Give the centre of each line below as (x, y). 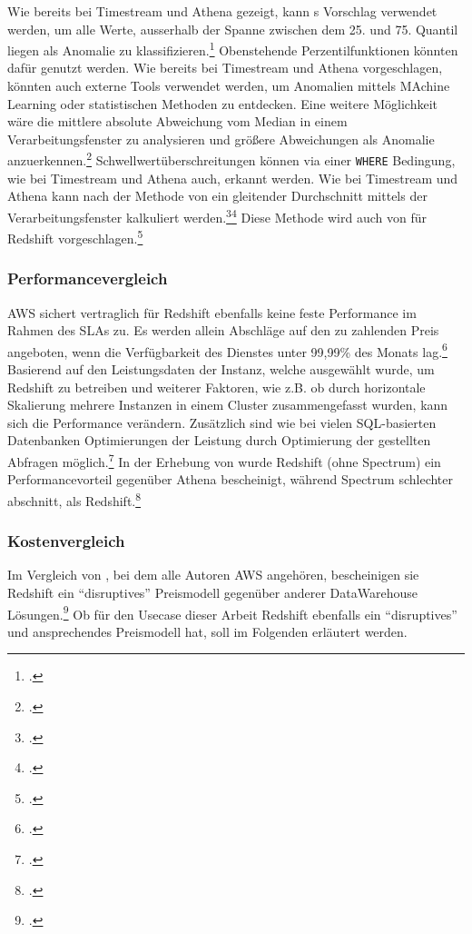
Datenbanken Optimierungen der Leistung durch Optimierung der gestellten (219, 440)
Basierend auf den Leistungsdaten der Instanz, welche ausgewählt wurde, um (221, 369)
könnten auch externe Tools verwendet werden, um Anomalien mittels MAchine (229, 86)
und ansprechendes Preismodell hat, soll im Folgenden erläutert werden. (207, 631)
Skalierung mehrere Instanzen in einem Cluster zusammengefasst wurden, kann (228, 405)
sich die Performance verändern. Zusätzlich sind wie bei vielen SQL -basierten (222, 422)
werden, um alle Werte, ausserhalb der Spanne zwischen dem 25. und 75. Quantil (233, 29)
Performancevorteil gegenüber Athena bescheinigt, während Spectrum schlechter (231, 479)
